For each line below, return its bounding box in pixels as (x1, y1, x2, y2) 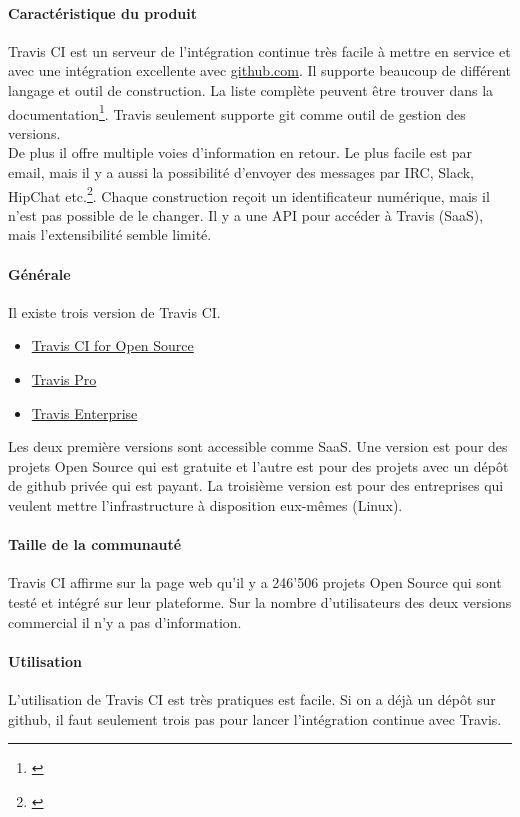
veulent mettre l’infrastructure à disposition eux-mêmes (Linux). (8, 495, 403, 515)
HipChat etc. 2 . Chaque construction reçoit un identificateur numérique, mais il (8, 182, 490, 206)
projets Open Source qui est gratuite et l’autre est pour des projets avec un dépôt (8, 455, 509, 476)
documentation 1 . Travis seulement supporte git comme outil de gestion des (8, 100, 466, 124)
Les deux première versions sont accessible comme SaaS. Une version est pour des (8, 436, 508, 457)
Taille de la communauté (8, 534, 182, 555)
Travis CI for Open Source (31, 335, 194, 356)
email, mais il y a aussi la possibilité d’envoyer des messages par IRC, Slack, (8, 162, 475, 183)
